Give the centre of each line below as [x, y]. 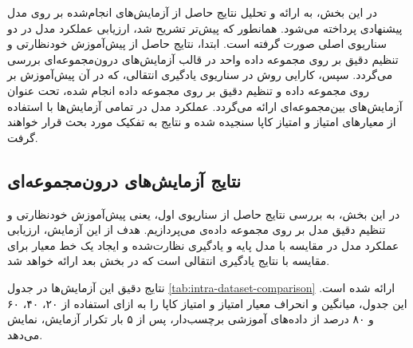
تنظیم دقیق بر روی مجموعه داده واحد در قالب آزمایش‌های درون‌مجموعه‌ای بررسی [203, 59]
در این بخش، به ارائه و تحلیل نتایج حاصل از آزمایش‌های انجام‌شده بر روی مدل [192, 12]
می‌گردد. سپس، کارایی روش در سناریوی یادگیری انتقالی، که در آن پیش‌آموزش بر [200, 75]
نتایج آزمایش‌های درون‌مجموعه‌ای [124, 180]
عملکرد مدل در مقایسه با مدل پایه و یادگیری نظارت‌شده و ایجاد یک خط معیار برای [203, 245]
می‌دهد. [25, 334]
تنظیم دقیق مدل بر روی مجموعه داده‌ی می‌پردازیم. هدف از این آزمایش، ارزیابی [197, 229]
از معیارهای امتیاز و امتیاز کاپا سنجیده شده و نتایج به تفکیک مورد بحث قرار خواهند [202, 122]
